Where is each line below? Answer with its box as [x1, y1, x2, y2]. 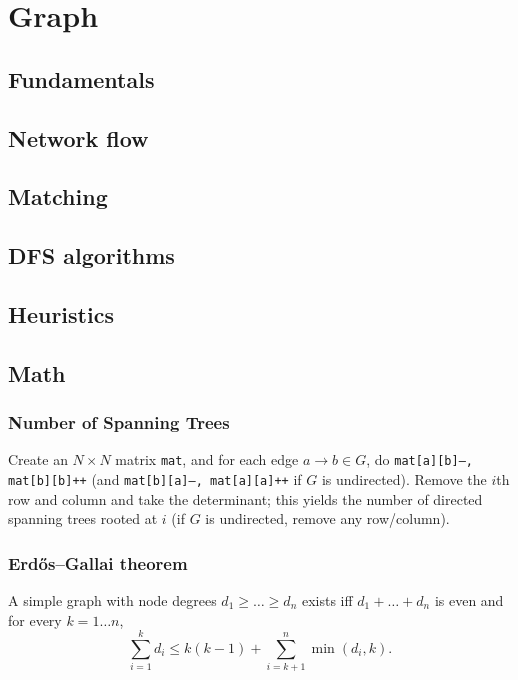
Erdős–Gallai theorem [8, 550, 188, 575]
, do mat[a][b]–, [366, 449, 473, 470]
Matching [8, 181, 108, 212]
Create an [8, 449, 68, 470]
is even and [434, 590, 504, 610]
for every [8, 609, 62, 630]
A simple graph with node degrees [8, 590, 217, 610]
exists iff [301, 590, 353, 610]
